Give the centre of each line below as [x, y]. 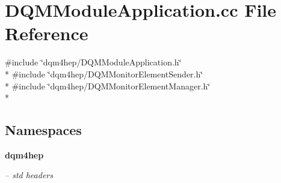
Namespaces [43, 130]
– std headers [29, 175]
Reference [47, 33]
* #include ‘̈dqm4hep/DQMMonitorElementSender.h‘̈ [104, 73]
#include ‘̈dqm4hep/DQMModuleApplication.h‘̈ [93, 62]
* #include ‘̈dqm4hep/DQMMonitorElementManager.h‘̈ [108, 85]
